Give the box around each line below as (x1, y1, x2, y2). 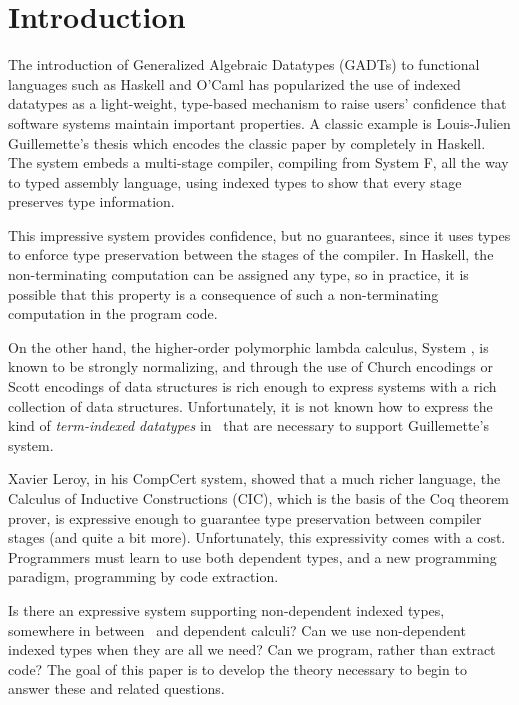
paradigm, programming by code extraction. (8, 566, 279, 587)
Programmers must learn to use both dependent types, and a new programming (8, 546, 497, 567)
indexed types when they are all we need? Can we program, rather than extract (8, 639, 496, 660)
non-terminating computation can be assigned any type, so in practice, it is (8, 264, 469, 285)
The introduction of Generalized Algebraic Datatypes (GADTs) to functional (8, 54, 480, 75)
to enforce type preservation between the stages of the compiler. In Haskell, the (8, 244, 494, 265)
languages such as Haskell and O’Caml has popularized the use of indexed (8, 73, 461, 94)
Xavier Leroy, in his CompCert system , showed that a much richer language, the (8, 468, 501, 489)
